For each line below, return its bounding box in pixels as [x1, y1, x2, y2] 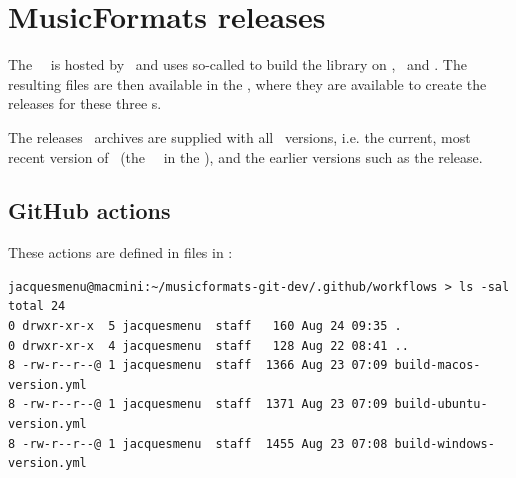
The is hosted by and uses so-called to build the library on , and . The [8, 54, 467, 75]
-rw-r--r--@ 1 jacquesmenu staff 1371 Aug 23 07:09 [22, 397, 388, 412]
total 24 [8, 299, 66, 314]
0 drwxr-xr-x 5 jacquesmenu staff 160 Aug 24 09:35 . [8, 319, 402, 334]
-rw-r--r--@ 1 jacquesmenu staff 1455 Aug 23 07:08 [22, 436, 388, 451]
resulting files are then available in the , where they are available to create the [8, 73, 487, 94]
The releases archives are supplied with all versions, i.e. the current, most [8, 126, 471, 147]
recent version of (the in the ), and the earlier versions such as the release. [8, 146, 483, 167]
